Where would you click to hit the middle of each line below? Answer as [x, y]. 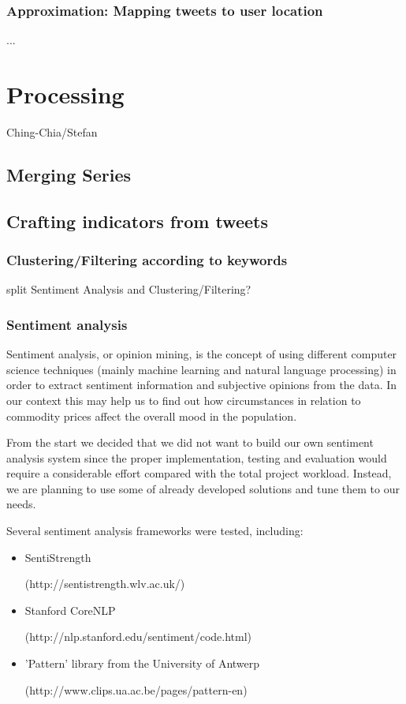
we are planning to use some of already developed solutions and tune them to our [203, 488]
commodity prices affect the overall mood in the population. [152, 416]
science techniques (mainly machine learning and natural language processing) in [201, 369]
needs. [21, 504]
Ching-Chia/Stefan [52, 131]
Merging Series [69, 174]
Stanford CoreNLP [70, 610]
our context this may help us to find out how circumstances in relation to [184, 400]
